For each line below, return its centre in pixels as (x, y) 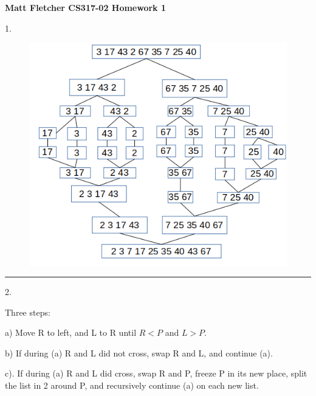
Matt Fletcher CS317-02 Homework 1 (86, 7)
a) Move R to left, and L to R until (71, 332)
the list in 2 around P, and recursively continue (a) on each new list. (132, 385)
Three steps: (28, 312)
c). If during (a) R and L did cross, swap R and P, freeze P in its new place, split (156, 373)
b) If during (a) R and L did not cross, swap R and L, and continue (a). (139, 353)
